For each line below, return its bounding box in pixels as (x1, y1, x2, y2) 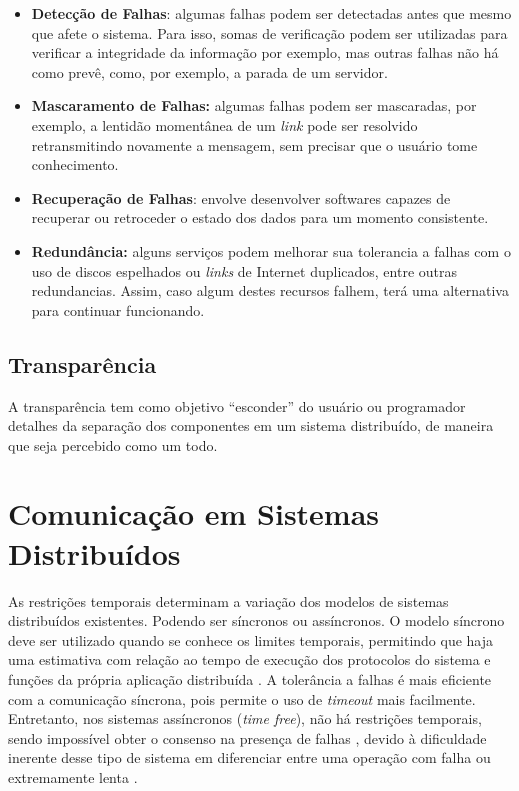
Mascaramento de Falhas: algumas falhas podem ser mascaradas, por (31, 95, 477, 116)
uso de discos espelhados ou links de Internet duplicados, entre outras (31, 260, 458, 281)
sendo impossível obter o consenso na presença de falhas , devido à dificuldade (8, 727, 487, 748)
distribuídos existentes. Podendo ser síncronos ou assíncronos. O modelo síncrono (8, 610, 505, 631)
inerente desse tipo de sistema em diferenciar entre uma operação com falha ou (8, 747, 491, 768)
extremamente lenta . (8, 766, 138, 787)
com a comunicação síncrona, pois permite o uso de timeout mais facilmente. (8, 688, 476, 709)
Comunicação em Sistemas (8, 493, 380, 534)
